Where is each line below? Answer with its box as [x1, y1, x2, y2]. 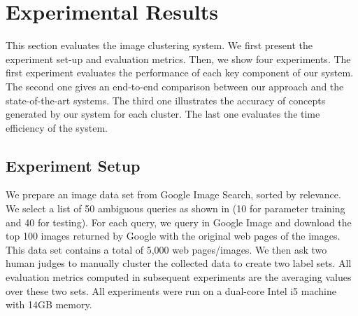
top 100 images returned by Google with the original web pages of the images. [6, 228, 341, 243]
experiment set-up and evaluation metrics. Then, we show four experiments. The [6, 51, 351, 66]
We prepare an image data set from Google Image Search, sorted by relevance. [6, 187, 341, 202]
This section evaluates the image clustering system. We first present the [6, 38, 313, 53]
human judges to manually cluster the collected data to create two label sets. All [6, 256, 352, 270]
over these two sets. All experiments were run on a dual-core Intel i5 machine [6, 283, 336, 298]
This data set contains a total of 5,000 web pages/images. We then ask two [6, 242, 327, 256]
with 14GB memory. [6, 297, 92, 312]
